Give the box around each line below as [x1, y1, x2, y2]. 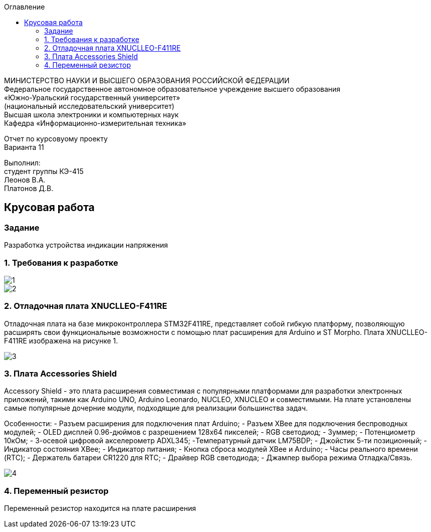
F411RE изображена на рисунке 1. [4, 336, 118, 345]
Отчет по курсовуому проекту [4, 134, 108, 143]
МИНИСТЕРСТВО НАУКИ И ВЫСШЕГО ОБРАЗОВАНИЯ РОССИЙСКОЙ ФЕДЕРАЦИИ [4, 76, 290, 85]
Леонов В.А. [4, 175, 46, 184]
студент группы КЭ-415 [4, 167, 84, 175]
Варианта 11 [4, 143, 44, 151]
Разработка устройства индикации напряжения [4, 241, 168, 250]
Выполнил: [4, 158, 41, 167]
